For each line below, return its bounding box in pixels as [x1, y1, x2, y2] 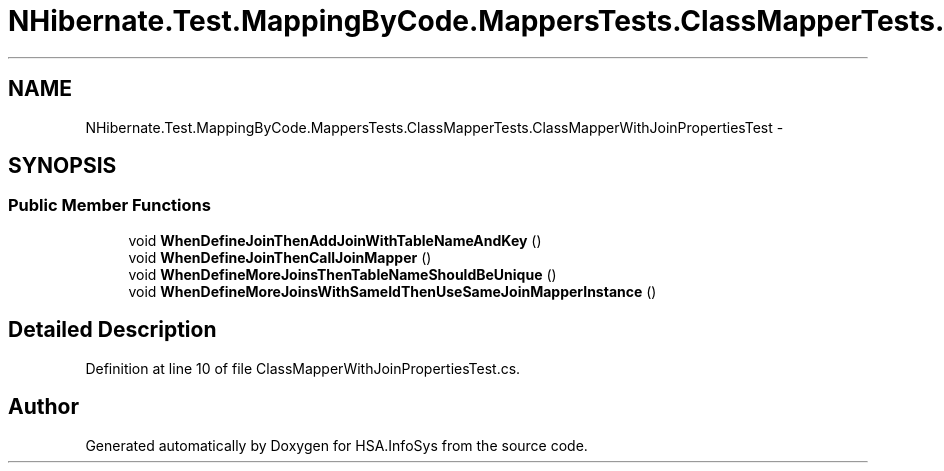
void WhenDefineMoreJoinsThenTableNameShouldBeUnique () [128, 265, 557, 283]
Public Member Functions [8, 195, 211, 216]
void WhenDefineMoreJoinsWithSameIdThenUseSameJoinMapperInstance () [128, 282, 657, 300]
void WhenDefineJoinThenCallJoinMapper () [128, 248, 432, 266]
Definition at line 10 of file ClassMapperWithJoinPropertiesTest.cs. [85, 359, 521, 377]
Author [8, 394, 79, 420]
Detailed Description [8, 317, 217, 343]
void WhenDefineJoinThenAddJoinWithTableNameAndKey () [128, 231, 542, 249]
